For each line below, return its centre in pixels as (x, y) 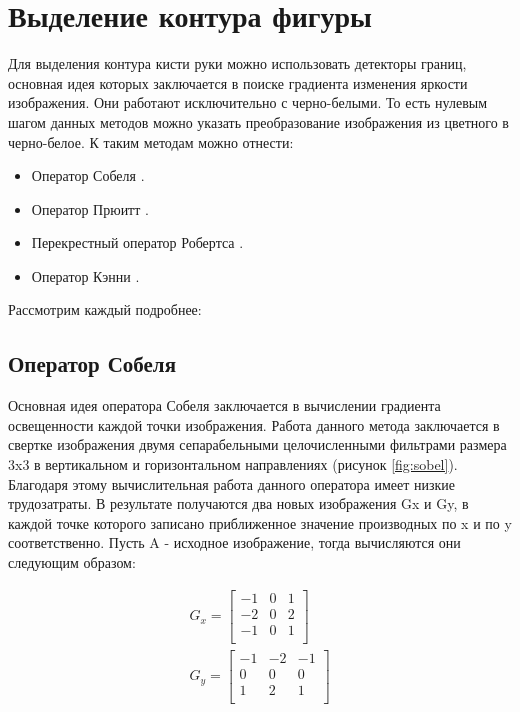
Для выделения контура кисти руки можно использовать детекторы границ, (237, 63)
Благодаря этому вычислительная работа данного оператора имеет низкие (232, 483)
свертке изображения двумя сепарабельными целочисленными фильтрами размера (257, 444)
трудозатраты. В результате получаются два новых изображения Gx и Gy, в (238, 503)
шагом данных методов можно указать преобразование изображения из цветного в (258, 121)
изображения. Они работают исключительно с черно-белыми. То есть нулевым (248, 102)
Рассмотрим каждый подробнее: (105, 309)
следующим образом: (72, 562)
